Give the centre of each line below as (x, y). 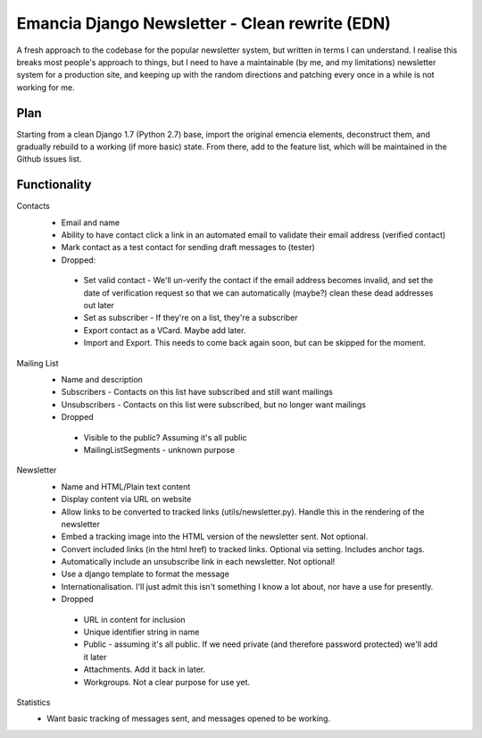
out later (99, 306)
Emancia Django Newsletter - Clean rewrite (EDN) (204, 23)
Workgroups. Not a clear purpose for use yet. (166, 682)
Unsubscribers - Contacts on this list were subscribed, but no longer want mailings (213, 404)
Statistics (33, 702)
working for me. (46, 87)
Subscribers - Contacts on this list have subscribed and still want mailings (197, 392)
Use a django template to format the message (145, 574)
